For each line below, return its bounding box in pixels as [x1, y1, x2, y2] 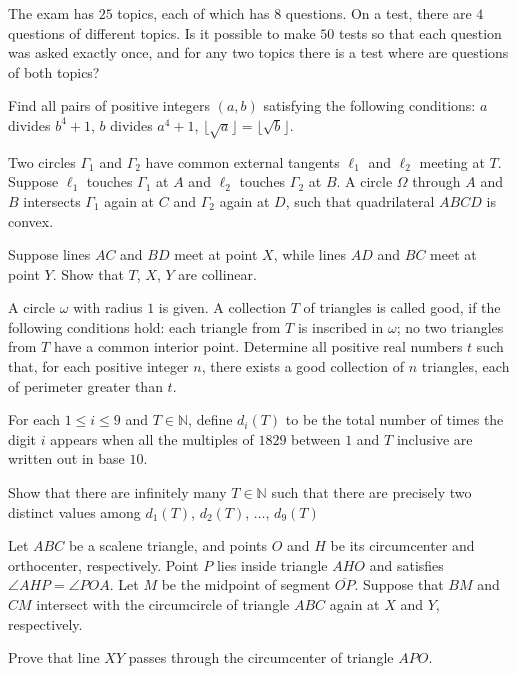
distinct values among [8, 501, 141, 522]
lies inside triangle [216, 554, 328, 575]
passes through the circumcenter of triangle [128, 647, 394, 668]
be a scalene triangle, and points [68, 535, 268, 556]
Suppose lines [8, 244, 91, 265]
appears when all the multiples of [50, 428, 254, 449]
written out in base [8, 448, 125, 469]
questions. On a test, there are [285, 3, 472, 23]
